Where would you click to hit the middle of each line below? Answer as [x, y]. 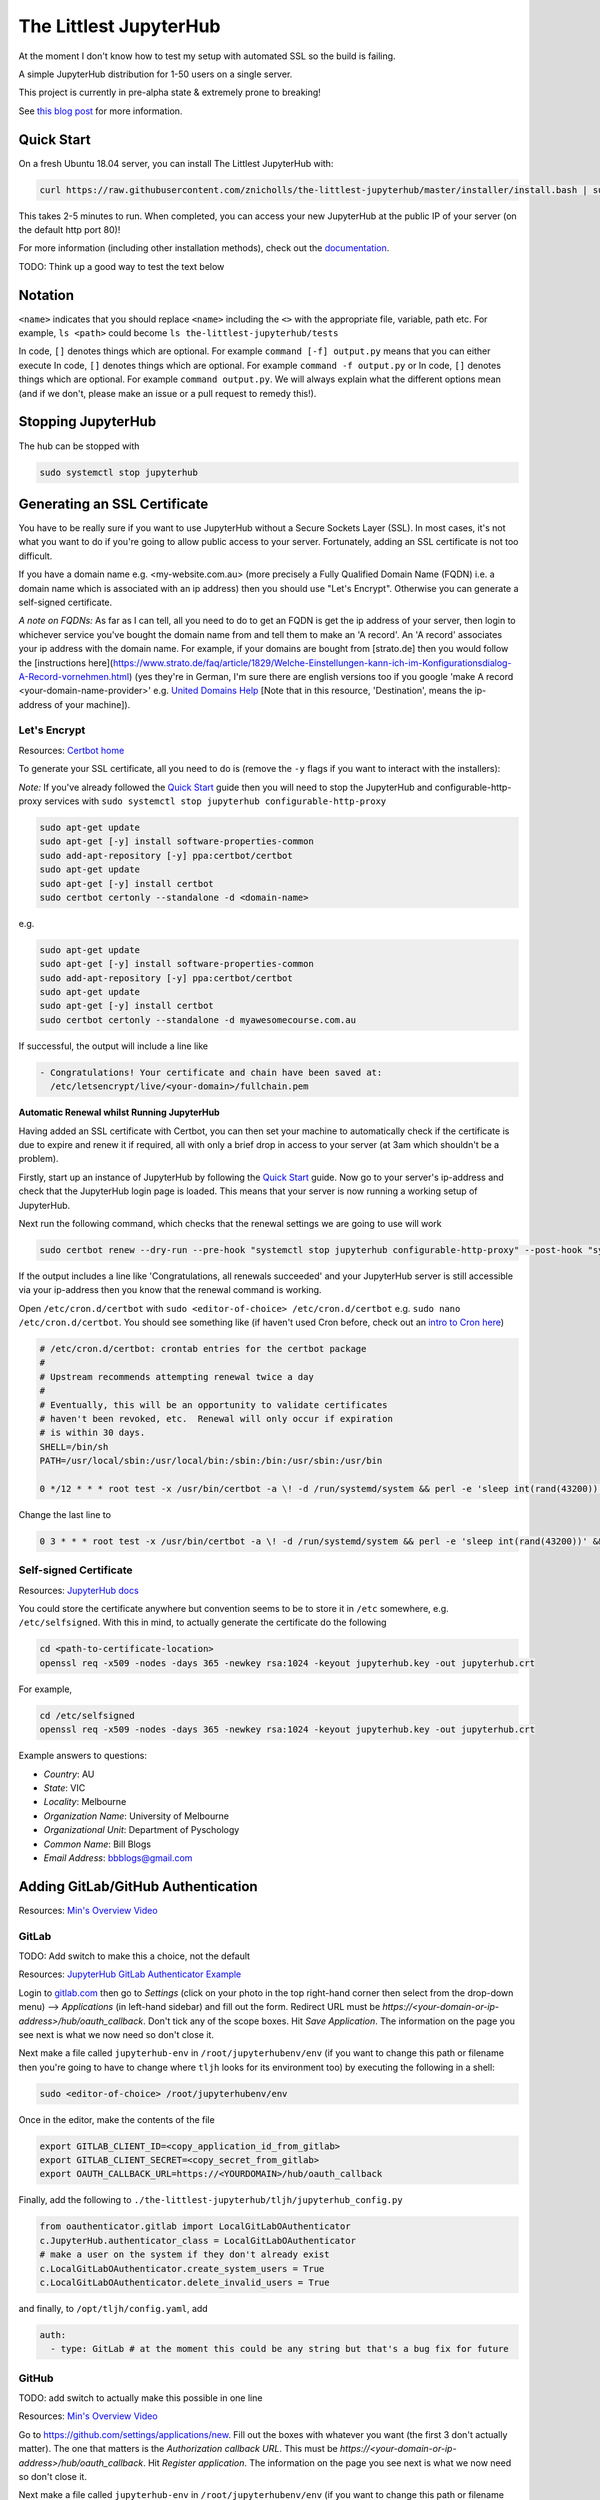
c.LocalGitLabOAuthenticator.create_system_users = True [182, 2268]
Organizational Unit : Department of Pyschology [141, 1830]
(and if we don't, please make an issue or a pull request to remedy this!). [167, 393]
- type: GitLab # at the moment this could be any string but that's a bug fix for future [279, 2349]
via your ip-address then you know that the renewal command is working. [170, 1290]
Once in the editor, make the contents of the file [116, 2119]
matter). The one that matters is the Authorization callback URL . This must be [178, 2449]
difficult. [35, 556]
